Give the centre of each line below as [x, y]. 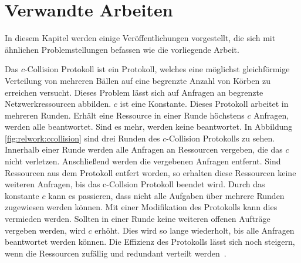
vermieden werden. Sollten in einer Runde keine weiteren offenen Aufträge [138, 219]
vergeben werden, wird [45, 230]
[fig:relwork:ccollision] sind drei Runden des [82, 138]
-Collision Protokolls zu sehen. [221, 138]
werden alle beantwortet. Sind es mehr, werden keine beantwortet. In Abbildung [149, 127]
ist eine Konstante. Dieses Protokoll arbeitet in [204, 104]
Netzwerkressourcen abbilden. [58, 104]
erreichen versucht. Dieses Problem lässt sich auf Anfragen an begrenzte [134, 92]
